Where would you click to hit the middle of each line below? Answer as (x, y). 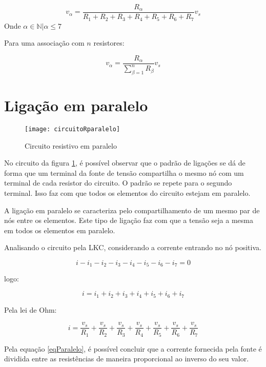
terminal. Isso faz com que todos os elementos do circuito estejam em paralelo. (127, 193)
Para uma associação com (44, 43)
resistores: (109, 43)
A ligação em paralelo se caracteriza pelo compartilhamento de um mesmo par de (132, 210)
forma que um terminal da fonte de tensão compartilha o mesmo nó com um (124, 172)
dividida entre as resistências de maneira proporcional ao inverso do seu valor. (127, 359)
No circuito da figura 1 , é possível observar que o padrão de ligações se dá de (125, 163)
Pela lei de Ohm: (30, 309)
